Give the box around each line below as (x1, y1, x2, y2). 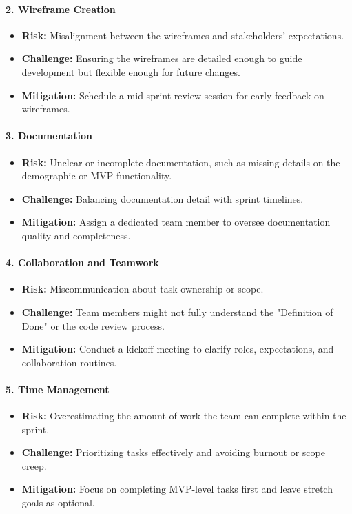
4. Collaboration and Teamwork (6, 255, 159, 270)
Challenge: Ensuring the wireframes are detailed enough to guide (21, 51, 302, 66)
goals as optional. (21, 495, 95, 510)
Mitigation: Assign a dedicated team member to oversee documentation (21, 215, 331, 229)
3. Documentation (6, 128, 92, 143)
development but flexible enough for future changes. (21, 64, 240, 79)
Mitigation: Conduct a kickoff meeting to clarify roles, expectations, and (21, 342, 334, 356)
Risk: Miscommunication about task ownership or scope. (21, 281, 264, 296)
